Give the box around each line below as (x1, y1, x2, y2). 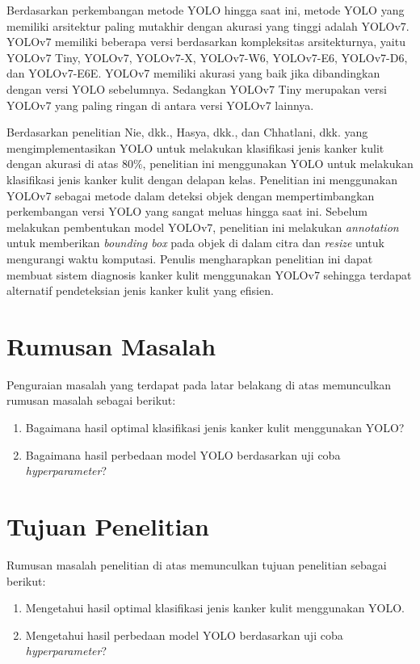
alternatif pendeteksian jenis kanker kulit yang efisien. (6, 282, 274, 299)
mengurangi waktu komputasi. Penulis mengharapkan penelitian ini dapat (6, 250, 373, 267)
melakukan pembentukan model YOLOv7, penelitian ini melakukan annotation (6, 218, 399, 235)
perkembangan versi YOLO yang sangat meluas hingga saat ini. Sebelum (6, 203, 368, 220)
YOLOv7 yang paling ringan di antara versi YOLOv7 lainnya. (6, 96, 314, 113)
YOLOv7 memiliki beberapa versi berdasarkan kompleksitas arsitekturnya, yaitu (6, 33, 405, 50)
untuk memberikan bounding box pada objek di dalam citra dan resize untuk (6, 234, 384, 251)
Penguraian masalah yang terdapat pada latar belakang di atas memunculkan (6, 376, 392, 393)
